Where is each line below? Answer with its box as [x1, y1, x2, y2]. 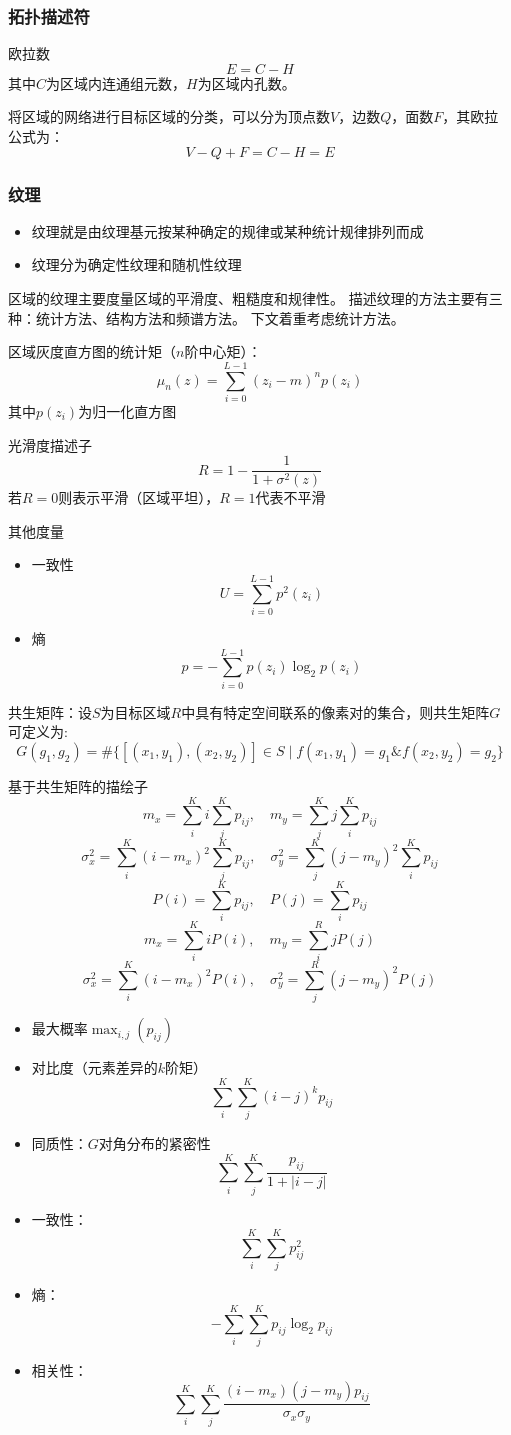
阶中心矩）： [184, 341, 262, 362]
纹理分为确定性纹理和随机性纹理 [31, 254, 242, 275]
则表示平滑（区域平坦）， [58, 487, 220, 508]
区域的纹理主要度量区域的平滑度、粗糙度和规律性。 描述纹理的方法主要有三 [8, 288, 503, 308]
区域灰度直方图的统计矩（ [8, 341, 176, 362]
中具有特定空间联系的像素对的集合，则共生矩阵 [181, 701, 490, 722]
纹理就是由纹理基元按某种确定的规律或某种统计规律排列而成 [31, 220, 424, 241]
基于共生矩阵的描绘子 [8, 775, 148, 796]
